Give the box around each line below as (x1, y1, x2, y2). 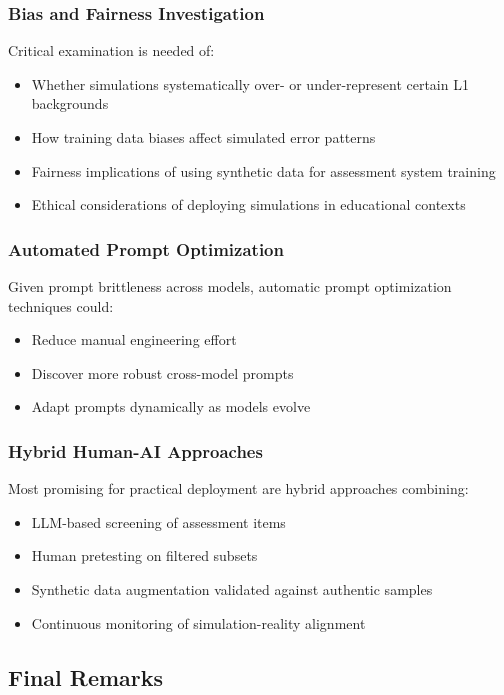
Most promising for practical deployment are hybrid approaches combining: (8, 478, 469, 499)
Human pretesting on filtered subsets (31, 545, 258, 566)
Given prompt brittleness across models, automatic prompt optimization (8, 276, 452, 296)
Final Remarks (8, 661, 164, 692)
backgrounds (31, 93, 109, 114)
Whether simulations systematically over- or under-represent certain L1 (31, 73, 469, 94)
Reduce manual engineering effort (31, 329, 237, 350)
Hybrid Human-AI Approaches (8, 438, 263, 463)
